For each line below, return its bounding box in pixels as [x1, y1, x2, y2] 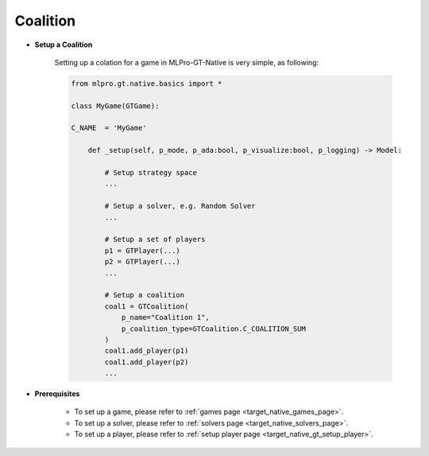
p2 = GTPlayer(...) [104, 257, 180, 267]
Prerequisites [34, 389, 80, 399]
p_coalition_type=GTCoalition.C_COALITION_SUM [121, 324, 306, 333]
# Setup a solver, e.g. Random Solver [104, 201, 256, 211]
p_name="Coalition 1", [121, 313, 210, 322]
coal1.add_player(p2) [104, 357, 189, 366]
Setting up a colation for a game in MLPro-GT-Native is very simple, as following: [54, 57, 319, 67]
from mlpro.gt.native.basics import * [71, 79, 222, 88]
